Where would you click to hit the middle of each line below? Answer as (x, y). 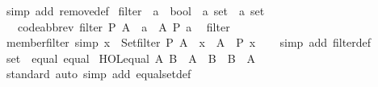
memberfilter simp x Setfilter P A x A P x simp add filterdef (189, 42)
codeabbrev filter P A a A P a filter (124, 26)
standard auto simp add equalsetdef (99, 74)
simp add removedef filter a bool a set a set (135, 10)
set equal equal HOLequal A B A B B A (131, 58)
